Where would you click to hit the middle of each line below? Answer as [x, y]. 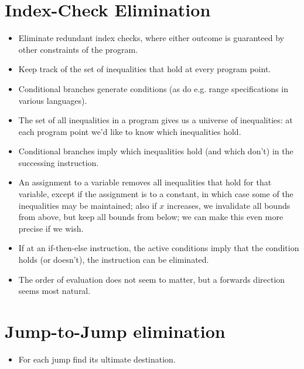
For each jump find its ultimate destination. [97, 359]
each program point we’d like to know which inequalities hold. [130, 131]
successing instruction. [59, 162]
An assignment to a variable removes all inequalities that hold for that [145, 182]
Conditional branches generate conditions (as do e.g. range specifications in [153, 88]
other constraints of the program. [78, 49]
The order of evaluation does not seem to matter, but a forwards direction [152, 279]
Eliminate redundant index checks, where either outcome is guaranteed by [151, 38]
